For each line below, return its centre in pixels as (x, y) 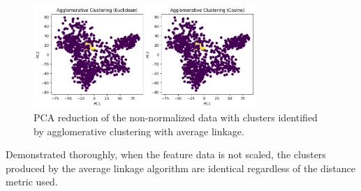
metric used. (32, 182)
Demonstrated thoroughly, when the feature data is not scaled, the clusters (166, 154)
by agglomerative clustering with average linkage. (139, 131)
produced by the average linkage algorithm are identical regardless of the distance (180, 168)
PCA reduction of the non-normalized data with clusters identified (176, 117)
